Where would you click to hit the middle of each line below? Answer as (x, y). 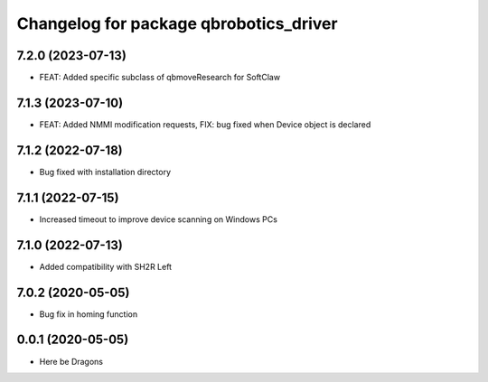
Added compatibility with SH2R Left (105, 266)
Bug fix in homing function (89, 314)
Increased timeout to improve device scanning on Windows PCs (158, 219)
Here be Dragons (71, 361)
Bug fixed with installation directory (105, 172)
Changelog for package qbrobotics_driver (177, 23)
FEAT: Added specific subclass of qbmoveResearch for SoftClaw (160, 78)
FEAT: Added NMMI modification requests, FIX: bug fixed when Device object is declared (205, 124)
